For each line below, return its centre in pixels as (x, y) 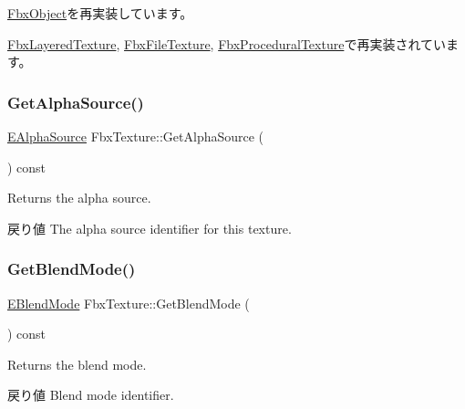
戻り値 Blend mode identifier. (91, 395)
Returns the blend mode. (77, 364)
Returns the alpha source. (79, 198)
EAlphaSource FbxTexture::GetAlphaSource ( (136, 136)
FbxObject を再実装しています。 (100, 13)
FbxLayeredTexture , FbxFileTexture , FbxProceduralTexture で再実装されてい (227, 43)
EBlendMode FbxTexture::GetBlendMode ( (129, 303)
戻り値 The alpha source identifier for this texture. (150, 228)
